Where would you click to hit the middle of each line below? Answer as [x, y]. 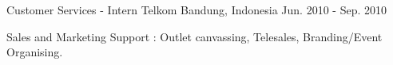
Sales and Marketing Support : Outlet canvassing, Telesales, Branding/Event [195, 36]
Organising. [35, 52]
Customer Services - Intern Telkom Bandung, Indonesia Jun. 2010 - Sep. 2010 [196, 10]
